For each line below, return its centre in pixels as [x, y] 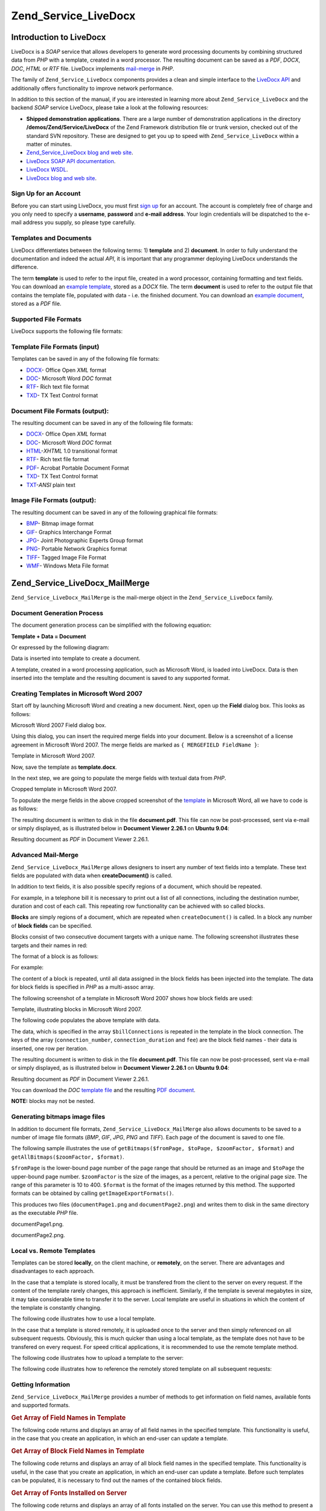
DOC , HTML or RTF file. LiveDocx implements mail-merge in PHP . [93, 68]
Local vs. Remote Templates [53, 1251]
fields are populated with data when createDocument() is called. [92, 875]
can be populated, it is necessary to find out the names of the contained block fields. [117, 1480]
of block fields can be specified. [52, 925]
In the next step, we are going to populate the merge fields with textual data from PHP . [119, 778]
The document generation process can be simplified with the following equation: [111, 625]
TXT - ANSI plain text [51, 485]
